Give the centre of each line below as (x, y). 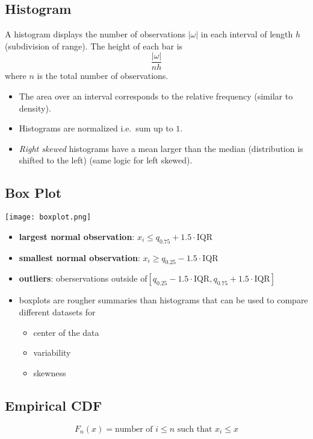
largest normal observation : (77, 236)
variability (52, 352)
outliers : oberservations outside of (83, 278)
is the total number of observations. (103, 76)
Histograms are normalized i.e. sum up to (96, 128)
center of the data (66, 332)
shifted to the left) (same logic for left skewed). (106, 160)
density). (35, 108)
